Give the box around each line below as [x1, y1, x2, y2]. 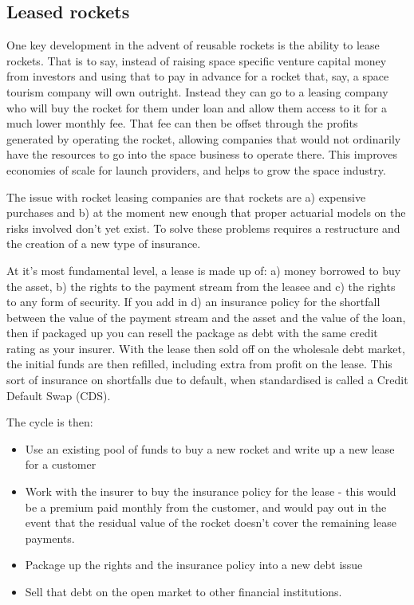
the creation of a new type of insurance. [6, 235, 201, 252]
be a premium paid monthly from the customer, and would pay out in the [25, 498, 387, 515]
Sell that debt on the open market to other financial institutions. [25, 583, 342, 600]
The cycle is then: [6, 414, 93, 430]
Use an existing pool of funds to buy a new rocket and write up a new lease [25, 440, 395, 457]
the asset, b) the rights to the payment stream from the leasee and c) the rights [6, 277, 396, 294]
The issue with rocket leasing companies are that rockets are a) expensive [6, 188, 366, 205]
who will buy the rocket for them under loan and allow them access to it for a [6, 99, 388, 116]
